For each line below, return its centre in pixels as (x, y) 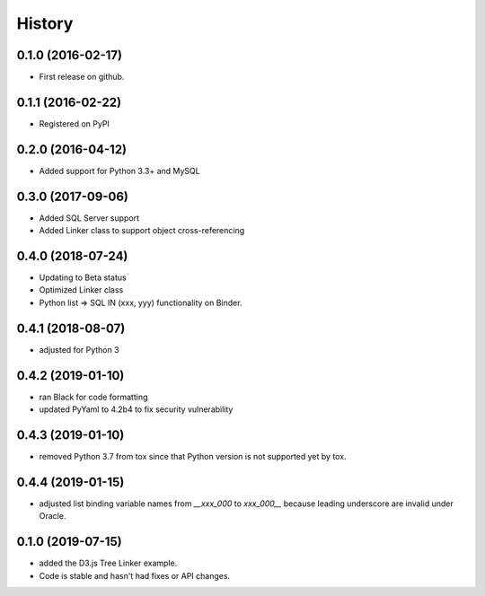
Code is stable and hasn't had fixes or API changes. (135, 575)
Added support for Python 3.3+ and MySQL (120, 171)
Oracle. (53, 516)
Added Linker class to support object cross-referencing (142, 231)
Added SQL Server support (89, 218)
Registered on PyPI (74, 123)
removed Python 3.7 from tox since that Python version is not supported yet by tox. (193, 456)
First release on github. (82, 77)
